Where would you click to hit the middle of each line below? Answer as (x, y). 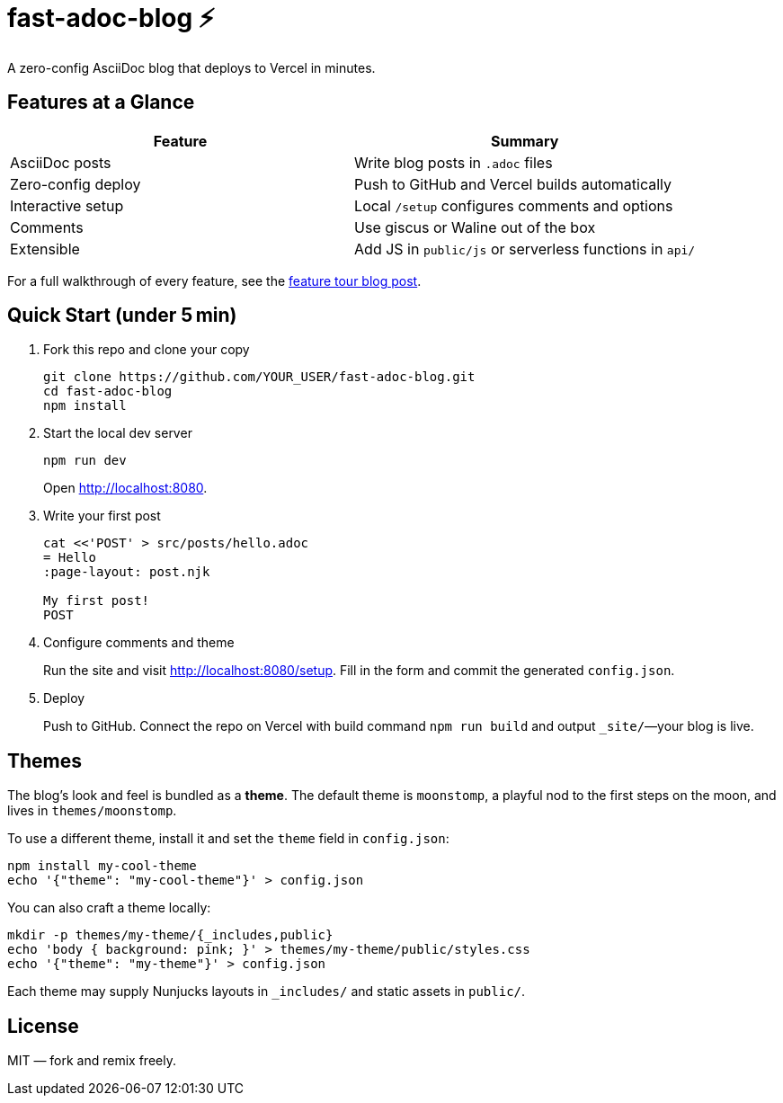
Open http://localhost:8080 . (125, 488)
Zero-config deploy (76, 184)
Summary (525, 141)
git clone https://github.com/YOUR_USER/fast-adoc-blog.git (259, 377)
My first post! (97, 601)
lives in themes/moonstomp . (92, 811)
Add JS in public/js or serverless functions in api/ (525, 249)
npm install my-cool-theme (102, 866)
